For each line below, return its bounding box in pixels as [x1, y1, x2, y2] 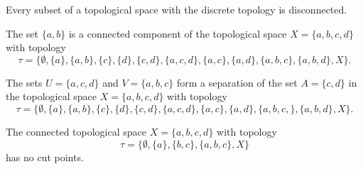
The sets [6, 75, 43, 89]
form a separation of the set [176, 75, 298, 89]
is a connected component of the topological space [68, 26, 287, 40]
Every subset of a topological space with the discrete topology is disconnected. [6, 2, 347, 16]
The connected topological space [6, 124, 147, 138]
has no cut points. [6, 149, 84, 164]
